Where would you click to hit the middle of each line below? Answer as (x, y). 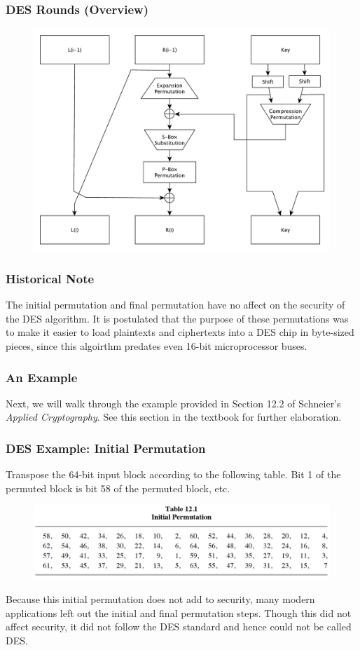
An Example (42, 377)
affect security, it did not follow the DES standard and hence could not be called (179, 627)
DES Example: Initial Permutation (106, 448)
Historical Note (50, 278)
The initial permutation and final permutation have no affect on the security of (175, 305)
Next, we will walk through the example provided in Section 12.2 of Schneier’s (173, 403)
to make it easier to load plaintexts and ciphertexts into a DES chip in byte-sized (180, 332)
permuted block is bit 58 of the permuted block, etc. (118, 488)
